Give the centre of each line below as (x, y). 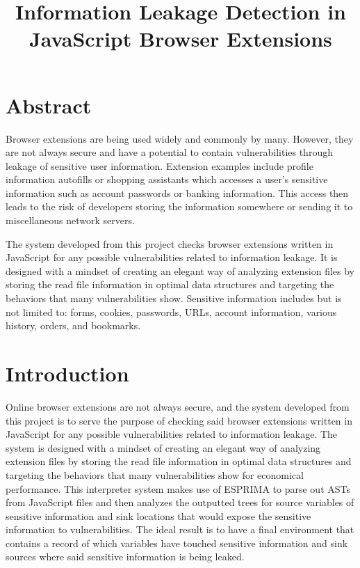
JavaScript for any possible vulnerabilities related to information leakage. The (172, 434)
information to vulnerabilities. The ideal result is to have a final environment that (180, 529)
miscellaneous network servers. (70, 220)
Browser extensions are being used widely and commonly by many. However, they (180, 138)
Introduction (67, 373)
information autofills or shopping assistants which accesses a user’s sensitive (167, 179)
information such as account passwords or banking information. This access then (177, 192)
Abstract (49, 105)
